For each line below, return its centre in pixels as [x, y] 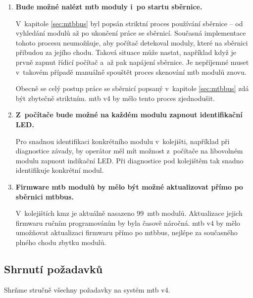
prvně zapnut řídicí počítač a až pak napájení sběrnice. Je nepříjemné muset [132, 62]
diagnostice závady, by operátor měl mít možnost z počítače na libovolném [129, 151]
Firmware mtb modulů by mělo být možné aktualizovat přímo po [129, 186]
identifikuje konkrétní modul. [60, 170]
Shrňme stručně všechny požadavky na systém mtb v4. [87, 289]
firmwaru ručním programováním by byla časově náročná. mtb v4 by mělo [128, 223]
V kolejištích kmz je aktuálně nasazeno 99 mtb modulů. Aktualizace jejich [129, 213]
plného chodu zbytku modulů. [61, 242]
